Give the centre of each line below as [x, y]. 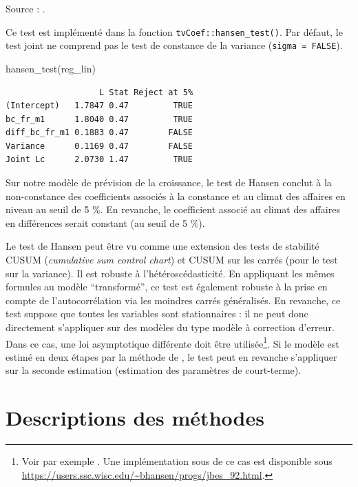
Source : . [25, 8]
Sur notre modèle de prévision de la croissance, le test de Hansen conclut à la [169, 182]
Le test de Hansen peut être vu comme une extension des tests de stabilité [162, 246]
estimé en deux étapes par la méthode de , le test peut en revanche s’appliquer [171, 356]
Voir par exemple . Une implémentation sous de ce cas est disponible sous [177, 461]
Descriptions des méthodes [135, 418]
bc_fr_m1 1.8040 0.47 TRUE [99, 119]
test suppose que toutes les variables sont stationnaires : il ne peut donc [157, 314]
